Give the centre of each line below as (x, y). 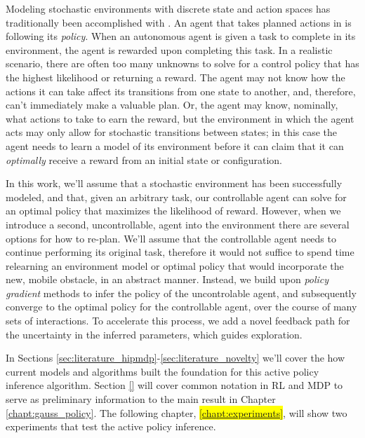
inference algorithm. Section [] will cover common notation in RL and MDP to (174, 385)
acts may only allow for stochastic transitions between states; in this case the (172, 132)
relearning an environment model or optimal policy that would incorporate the (175, 265)
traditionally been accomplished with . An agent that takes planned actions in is (179, 22)
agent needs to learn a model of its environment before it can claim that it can (175, 145)
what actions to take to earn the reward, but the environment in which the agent (180, 118)
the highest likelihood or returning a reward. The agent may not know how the (175, 77)
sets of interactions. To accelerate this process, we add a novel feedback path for (178, 321)
